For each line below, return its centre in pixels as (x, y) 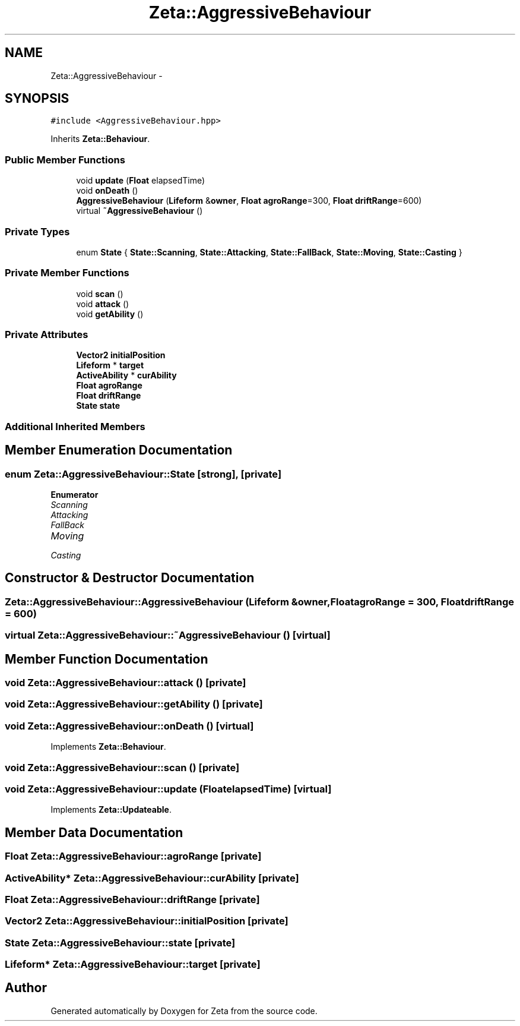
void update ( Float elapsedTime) (141, 181)
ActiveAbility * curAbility (126, 375)
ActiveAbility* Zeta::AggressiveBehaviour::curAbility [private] (152, 878)
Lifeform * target (110, 365)
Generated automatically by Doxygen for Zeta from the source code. (184, 1011)
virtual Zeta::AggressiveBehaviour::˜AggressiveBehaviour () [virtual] (168, 635)
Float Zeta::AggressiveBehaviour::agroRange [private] (133, 856)
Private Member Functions (67, 273)
